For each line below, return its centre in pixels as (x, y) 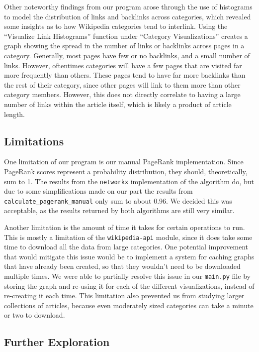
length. (15, 114)
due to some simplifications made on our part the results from (98, 191)
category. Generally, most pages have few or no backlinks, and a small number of (127, 55)
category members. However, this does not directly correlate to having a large (122, 94)
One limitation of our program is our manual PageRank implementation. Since (124, 162)
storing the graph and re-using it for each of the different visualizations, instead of (129, 286)
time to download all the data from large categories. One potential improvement (126, 247)
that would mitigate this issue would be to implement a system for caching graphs (129, 256)
